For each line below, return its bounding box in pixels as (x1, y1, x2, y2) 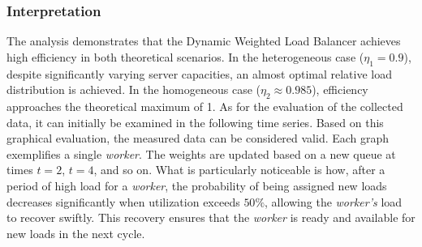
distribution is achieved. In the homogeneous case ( (6, 81, 261, 98)
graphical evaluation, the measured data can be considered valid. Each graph (6, 130, 390, 147)
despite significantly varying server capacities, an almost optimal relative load (6, 65, 392, 82)
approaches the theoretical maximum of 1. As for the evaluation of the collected (6, 98, 403, 114)
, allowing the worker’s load (265, 193, 403, 210)
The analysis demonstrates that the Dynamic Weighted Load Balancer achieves (6, 32, 401, 49)
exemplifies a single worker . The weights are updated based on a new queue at (6, 145, 396, 162)
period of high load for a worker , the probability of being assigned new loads (6, 177, 387, 194)
